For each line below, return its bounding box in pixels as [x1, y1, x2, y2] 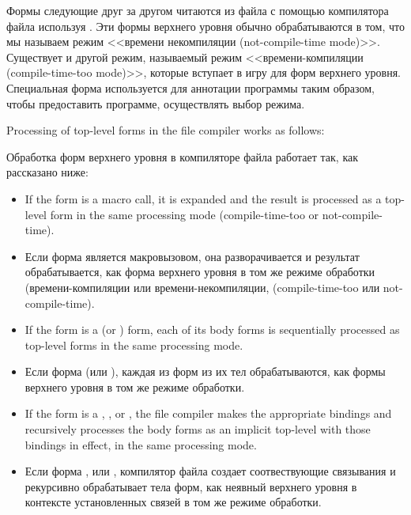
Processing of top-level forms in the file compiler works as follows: [6, 122, 325, 138]
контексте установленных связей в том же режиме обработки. [25, 494, 322, 510]
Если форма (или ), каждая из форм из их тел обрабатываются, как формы [25, 363, 386, 380]
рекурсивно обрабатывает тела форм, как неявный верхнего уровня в [25, 478, 357, 494]
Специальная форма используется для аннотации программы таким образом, [6, 79, 375, 96]
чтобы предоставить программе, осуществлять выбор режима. [6, 95, 305, 112]
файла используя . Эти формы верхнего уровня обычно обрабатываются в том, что [6, 17, 405, 34]
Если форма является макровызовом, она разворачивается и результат [25, 248, 360, 264]
